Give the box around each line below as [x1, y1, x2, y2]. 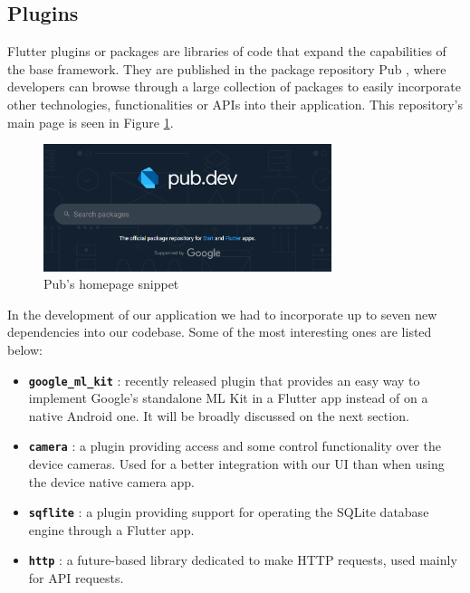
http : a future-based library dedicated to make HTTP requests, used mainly [28, 550, 457, 569]
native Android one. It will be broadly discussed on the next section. [28, 406, 409, 425]
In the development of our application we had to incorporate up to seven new [7, 304, 437, 323]
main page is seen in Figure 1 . [7, 112, 174, 131]
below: [7, 340, 43, 359]
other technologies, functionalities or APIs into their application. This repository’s [7, 94, 463, 113]
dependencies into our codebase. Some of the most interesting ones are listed [7, 322, 432, 341]
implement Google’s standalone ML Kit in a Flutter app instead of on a [28, 388, 428, 407]
